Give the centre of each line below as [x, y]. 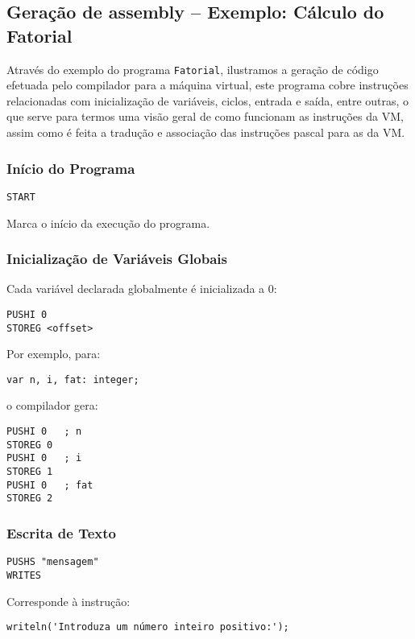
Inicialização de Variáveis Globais [117, 259]
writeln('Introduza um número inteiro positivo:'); [148, 627]
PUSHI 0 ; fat [50, 485]
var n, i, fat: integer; [73, 379]
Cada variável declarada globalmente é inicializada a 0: [142, 289]
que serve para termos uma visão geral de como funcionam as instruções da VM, [205, 116]
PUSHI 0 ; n [44, 432]
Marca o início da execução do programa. [108, 223]
